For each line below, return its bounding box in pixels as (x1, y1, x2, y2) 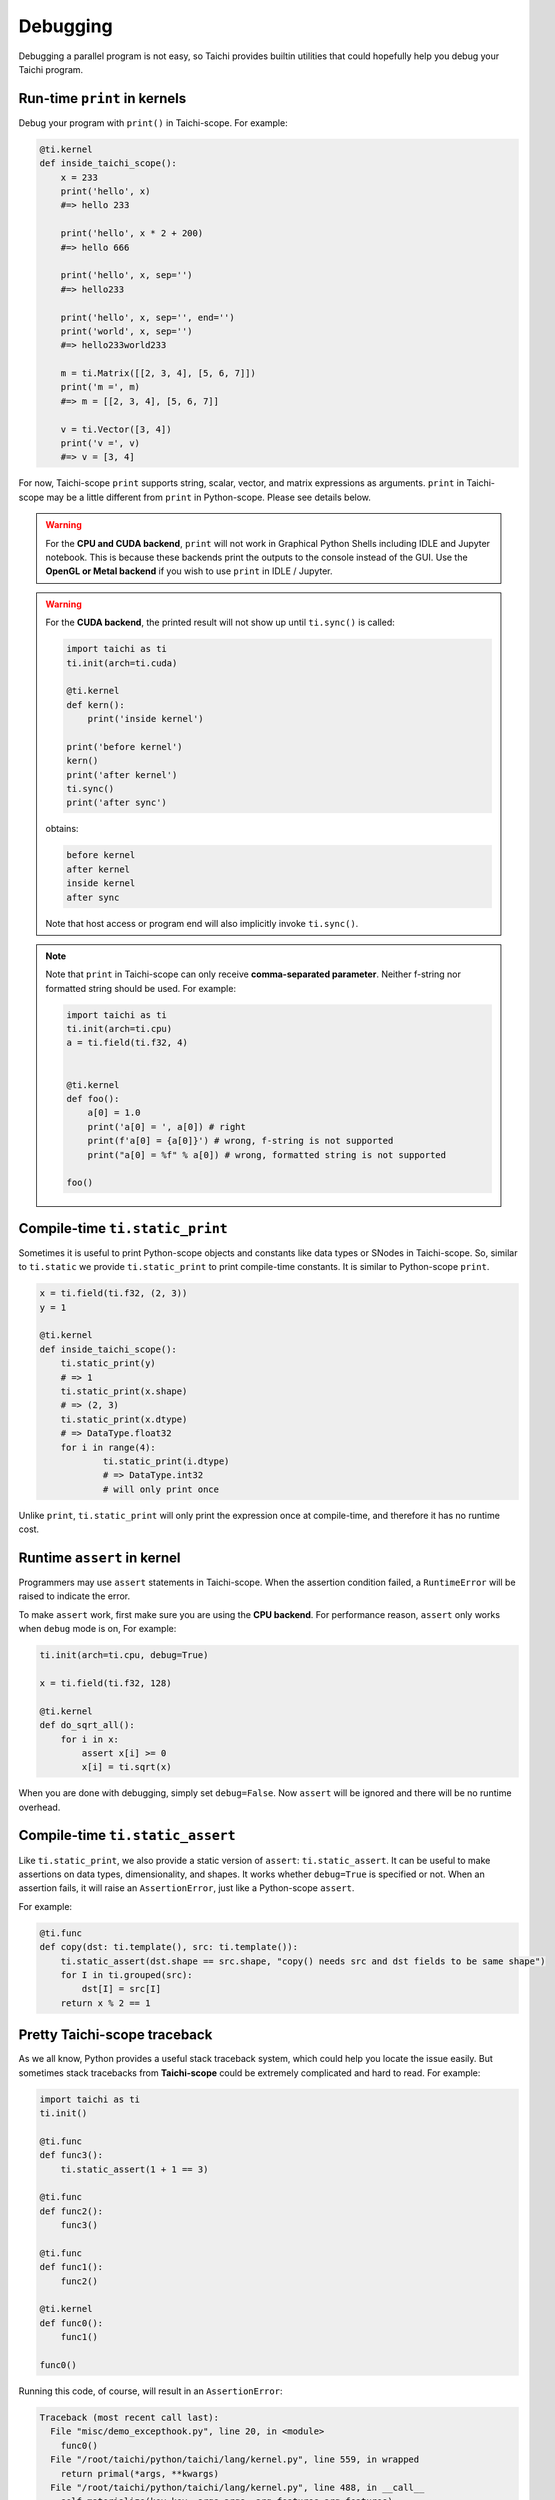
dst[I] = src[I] (81, 1983, 162, 1995)
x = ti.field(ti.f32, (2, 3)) (39, 1288, 188, 1299)
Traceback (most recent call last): (39, 2411, 220, 2423)
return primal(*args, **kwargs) (60, 2468, 220, 2479)
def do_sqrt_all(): (39, 1720, 135, 1731)
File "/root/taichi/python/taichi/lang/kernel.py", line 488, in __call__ (50, 2481, 425, 2493)
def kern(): (66, 699, 125, 710)
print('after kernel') (66, 769, 178, 780)
